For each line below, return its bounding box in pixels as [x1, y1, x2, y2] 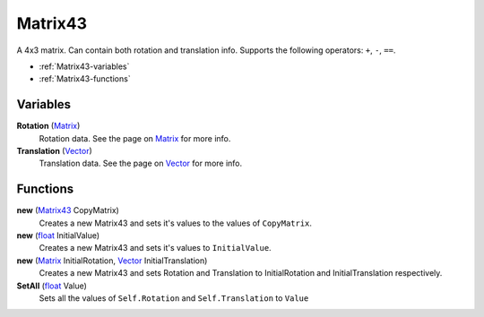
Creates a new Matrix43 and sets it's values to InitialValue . [39, 243, 272, 253]
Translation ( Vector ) [16, 146, 93, 157]
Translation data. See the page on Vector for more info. [39, 158, 243, 169]
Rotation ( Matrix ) [16, 121, 81, 132]
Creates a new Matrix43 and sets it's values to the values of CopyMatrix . [39, 218, 313, 228]
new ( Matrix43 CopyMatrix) [16, 205, 120, 216]
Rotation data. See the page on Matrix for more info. [39, 133, 231, 143]
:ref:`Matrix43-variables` [39, 61, 130, 72]
